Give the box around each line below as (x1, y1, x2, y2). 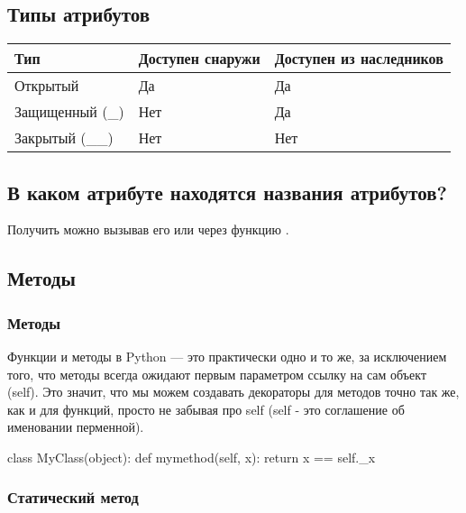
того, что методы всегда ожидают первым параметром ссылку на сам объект (7, 364, 427, 383)
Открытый (14, 75, 79, 96)
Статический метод (7, 486, 139, 508)
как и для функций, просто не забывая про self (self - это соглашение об (7, 399, 405, 418)
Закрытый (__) (14, 127, 114, 149)
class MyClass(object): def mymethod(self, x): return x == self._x (7, 447, 376, 466)
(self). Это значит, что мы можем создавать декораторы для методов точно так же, (7, 382, 460, 401)
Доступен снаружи (138, 48, 260, 69)
